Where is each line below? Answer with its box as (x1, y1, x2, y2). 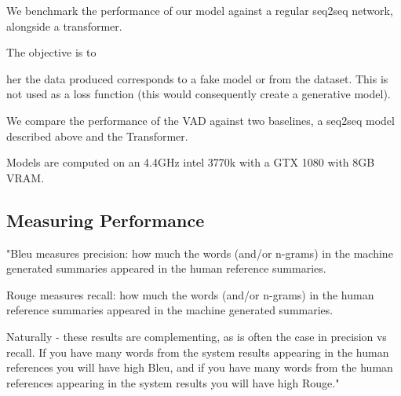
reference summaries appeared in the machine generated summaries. (6, 302, 334, 318)
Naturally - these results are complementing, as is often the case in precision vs (6, 328, 387, 344)
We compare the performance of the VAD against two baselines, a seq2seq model (6, 112, 395, 128)
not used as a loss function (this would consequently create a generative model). (6, 86, 391, 102)
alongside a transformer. (6, 17, 122, 34)
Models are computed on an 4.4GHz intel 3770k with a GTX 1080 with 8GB (6, 154, 375, 170)
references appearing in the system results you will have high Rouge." (6, 374, 340, 390)
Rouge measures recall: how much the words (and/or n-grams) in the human (6, 286, 374, 302)
